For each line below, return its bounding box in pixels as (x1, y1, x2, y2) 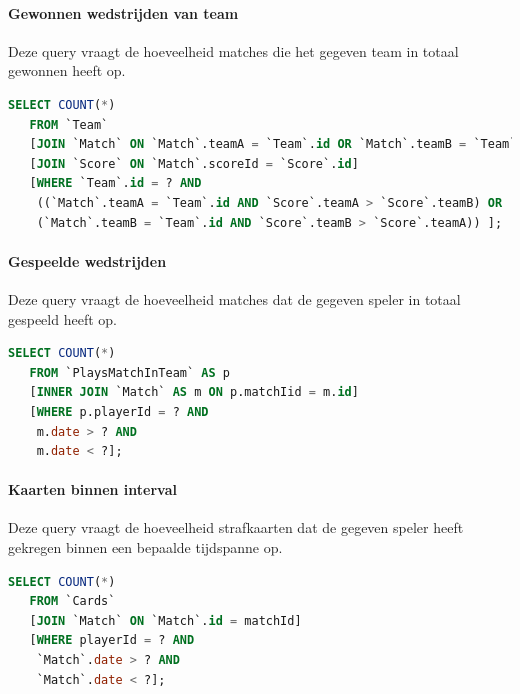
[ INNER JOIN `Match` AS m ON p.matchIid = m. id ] (29, 385, 359, 400)
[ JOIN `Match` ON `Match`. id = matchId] (29, 613, 302, 628)
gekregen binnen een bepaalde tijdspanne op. (8, 537, 283, 558)
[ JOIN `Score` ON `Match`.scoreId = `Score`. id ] (29, 156, 359, 171)
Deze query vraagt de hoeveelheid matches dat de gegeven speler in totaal (8, 288, 461, 309)
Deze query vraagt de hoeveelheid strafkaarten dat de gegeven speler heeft (8, 517, 464, 538)
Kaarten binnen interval (8, 479, 177, 500)
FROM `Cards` (29, 594, 116, 609)
